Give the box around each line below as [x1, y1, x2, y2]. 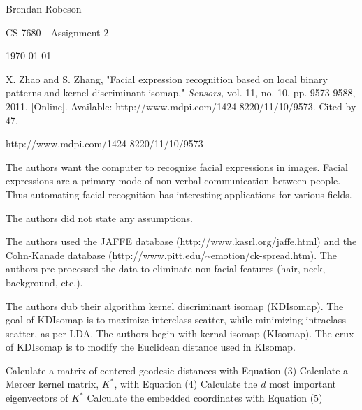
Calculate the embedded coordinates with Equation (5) [87, 390, 323, 405]
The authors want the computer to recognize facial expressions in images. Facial [6, 159, 348, 174]
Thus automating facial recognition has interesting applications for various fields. [6, 186, 352, 201]
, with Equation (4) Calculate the [114, 376, 258, 391]
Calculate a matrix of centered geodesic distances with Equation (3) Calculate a [6, 363, 349, 377]
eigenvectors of [6, 390, 68, 405]
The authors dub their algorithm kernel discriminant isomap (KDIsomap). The [6, 298, 344, 313]
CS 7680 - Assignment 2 [6, 24, 109, 39]
